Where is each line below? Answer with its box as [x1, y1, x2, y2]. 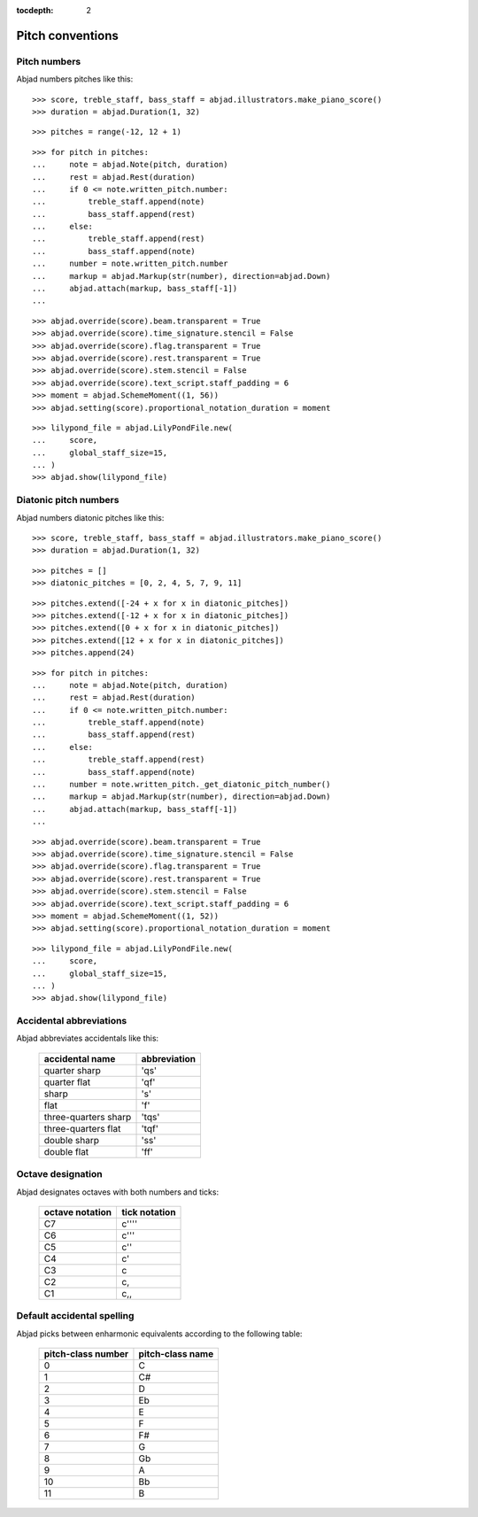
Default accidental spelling [16, 1310, 135, 1322]
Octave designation [16, 1168, 103, 1180]
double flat [43, 1145, 89, 1157]
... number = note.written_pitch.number [32, 259, 229, 269]
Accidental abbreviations [16, 1015, 127, 1027]
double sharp [43, 1134, 100, 1146]
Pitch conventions [16, 27, 119, 43]
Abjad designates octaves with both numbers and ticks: [16, 1187, 220, 1197]
